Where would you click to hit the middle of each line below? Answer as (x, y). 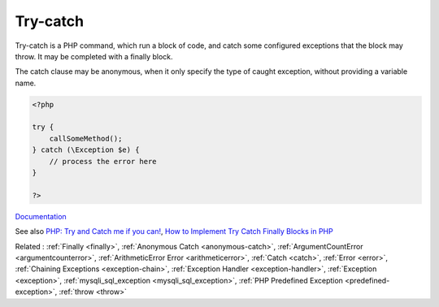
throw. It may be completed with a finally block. (94, 56)
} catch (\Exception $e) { (86, 150)
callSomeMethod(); (86, 138)
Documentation (41, 216)
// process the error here (103, 161)
